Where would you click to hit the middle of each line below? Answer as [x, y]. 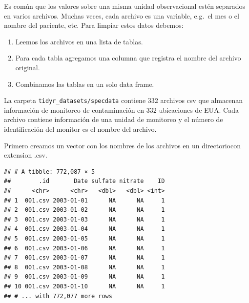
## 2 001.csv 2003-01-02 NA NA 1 [84, 210]
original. [28, 67]
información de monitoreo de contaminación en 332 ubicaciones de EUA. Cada [122, 110]
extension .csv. [26, 155]
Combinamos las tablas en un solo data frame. [85, 84]
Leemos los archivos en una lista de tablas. [79, 41]
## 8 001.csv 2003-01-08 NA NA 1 [84, 267]
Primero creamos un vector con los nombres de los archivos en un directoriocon [123, 145]
